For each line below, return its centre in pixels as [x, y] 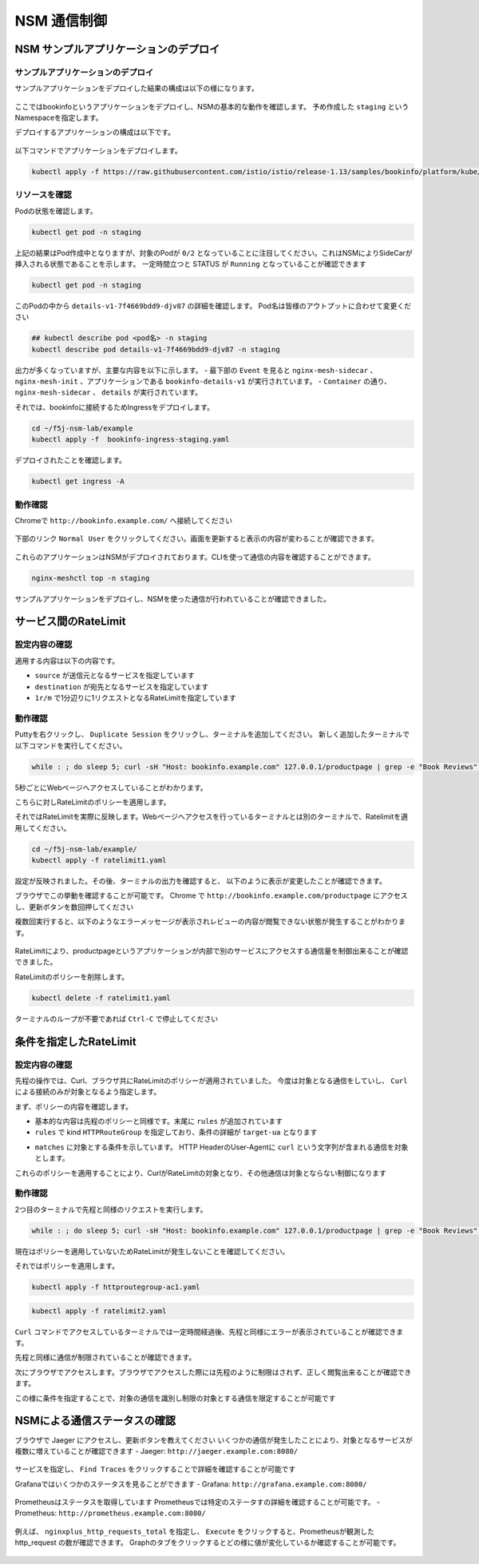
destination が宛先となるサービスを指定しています [122, 686]
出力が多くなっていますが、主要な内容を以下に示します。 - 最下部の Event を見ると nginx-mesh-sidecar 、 [196, 370]
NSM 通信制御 [61, 21]
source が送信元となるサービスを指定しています [115, 676]
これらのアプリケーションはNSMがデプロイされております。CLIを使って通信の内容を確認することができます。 [195, 557]
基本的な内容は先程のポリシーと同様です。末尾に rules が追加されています [159, 1121]
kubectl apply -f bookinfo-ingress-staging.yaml [131, 440]
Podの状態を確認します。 [56, 211]
